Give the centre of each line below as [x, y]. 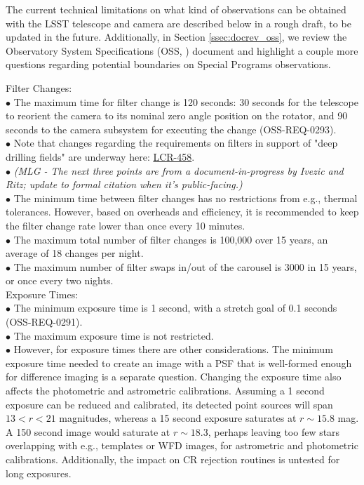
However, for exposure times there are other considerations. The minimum [173, 349]
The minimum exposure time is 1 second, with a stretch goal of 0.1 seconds [175, 308]
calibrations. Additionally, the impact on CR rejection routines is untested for [173, 459]
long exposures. [39, 473]
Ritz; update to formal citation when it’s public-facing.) [124, 184]
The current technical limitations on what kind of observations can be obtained [176, 9]
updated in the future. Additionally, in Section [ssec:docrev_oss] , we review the [176, 37]
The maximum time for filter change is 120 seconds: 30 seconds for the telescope [186, 101]
